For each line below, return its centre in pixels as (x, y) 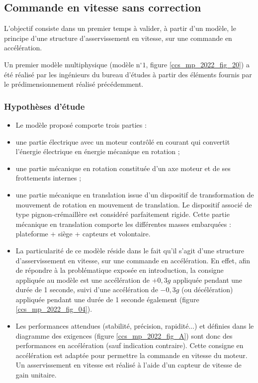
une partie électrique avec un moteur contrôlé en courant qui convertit (123, 141)
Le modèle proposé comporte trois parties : (81, 124)
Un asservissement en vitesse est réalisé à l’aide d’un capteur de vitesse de (129, 365)
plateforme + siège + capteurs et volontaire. (83, 234)
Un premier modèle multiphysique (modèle (69, 64)
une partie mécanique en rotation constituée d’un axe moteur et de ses (123, 168)
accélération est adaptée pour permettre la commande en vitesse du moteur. (131, 355)
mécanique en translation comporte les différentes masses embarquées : (123, 224)
